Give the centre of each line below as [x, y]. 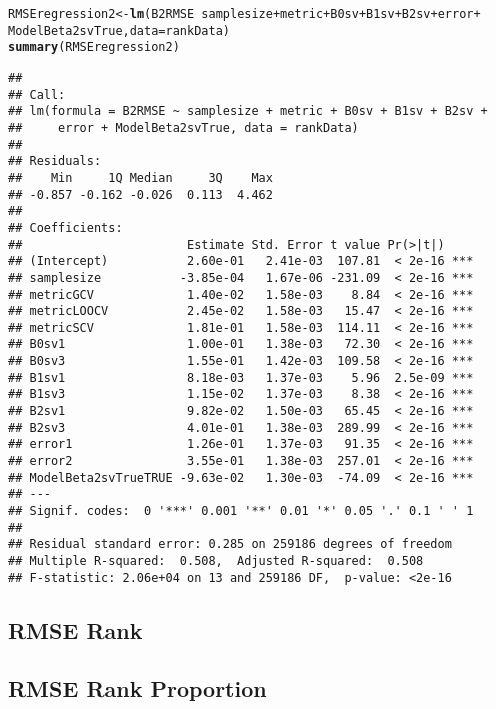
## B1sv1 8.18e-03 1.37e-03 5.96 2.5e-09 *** [241, 377]
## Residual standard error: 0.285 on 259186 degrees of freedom [230, 544]
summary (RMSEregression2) [94, 47]
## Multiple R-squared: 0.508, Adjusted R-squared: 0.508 [216, 561]
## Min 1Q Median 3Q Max [140, 177]
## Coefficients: [65, 227]
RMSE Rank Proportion [137, 688]
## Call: [37, 94]
